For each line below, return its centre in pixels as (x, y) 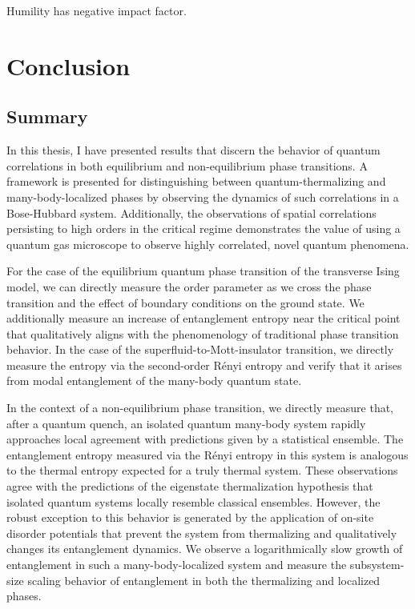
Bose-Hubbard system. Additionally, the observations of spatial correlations (191, 212)
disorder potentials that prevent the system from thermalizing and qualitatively (202, 533)
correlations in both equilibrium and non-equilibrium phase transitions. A (187, 165)
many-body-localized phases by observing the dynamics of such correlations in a (203, 196)
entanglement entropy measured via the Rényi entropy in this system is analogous (207, 454)
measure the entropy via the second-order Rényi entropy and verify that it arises (204, 365)
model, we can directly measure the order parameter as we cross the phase (189, 286)
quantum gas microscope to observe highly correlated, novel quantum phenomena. (208, 244)
